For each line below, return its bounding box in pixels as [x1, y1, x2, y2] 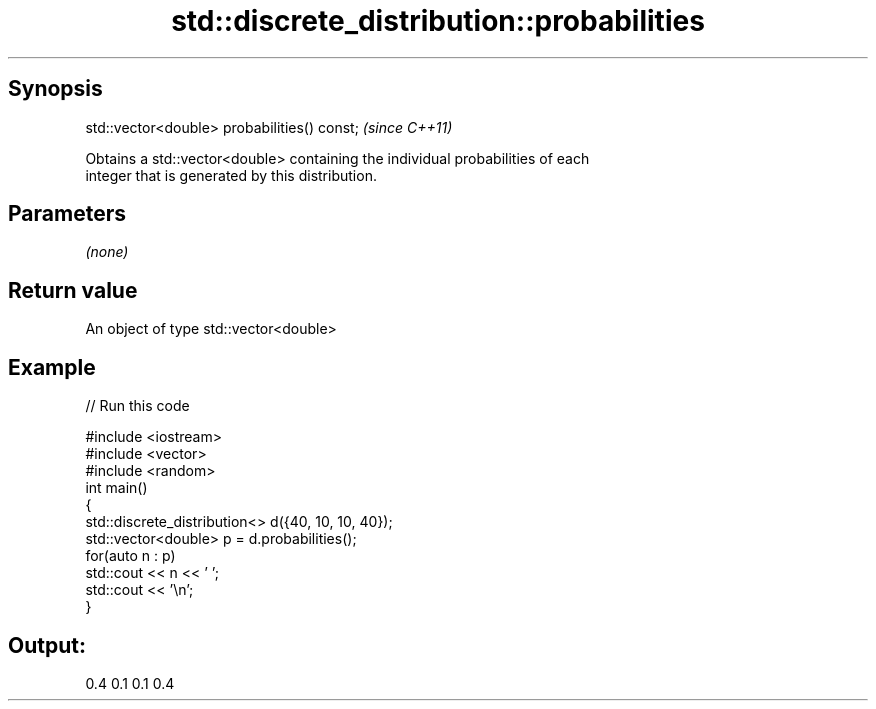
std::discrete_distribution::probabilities [171, 4, 705, 38]
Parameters [8, 201, 126, 227]
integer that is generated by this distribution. [85, 166, 377, 184]
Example [8, 354, 96, 380]
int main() [85, 479, 148, 497]
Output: [8, 632, 86, 658]
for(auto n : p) [85, 547, 176, 565]
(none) [85, 243, 129, 261]
